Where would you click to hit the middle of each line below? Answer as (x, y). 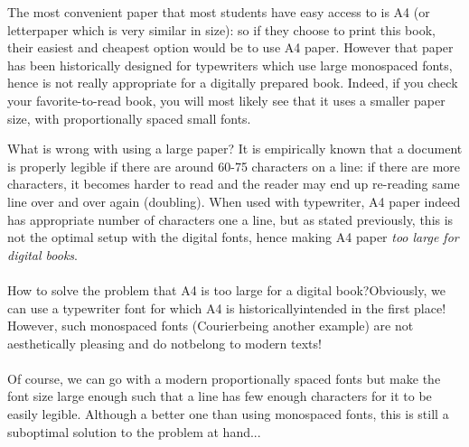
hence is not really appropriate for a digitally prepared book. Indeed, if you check (233, 83)
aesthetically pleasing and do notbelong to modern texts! (164, 343)
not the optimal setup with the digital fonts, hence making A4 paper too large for (233, 237)
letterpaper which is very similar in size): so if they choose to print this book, (221, 29)
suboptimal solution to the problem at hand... (134, 431)
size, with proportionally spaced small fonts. (129, 118)
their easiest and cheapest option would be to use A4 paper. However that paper (230, 47)
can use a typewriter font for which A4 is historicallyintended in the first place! (227, 307)
